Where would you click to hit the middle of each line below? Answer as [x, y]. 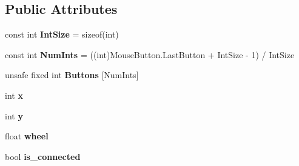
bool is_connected [43, 156]
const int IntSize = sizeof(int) [62, 34]
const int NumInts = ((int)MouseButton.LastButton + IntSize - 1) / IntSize [150, 54]
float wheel [27, 136]
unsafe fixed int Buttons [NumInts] [72, 75]
